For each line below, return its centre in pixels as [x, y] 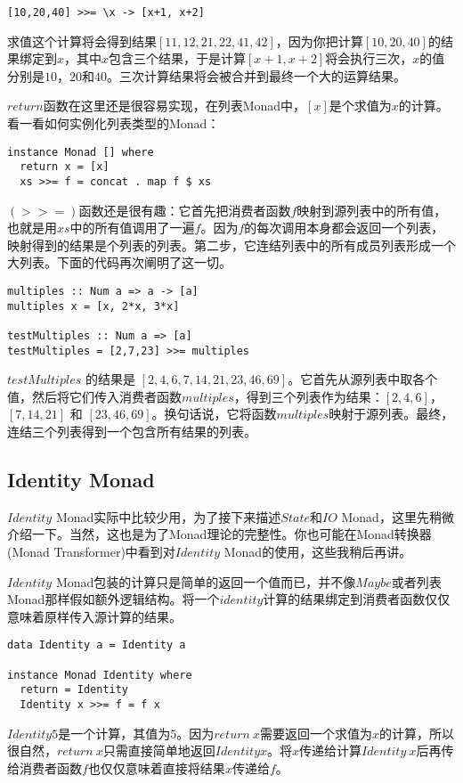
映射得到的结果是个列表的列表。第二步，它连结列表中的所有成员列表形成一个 [231, 245]
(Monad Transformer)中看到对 [91, 552]
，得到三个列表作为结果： [309, 396]
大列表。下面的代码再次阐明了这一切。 [119, 262]
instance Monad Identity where [100, 675]
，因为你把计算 [319, 41]
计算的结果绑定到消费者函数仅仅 [357, 599]
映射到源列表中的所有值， [372, 210]
